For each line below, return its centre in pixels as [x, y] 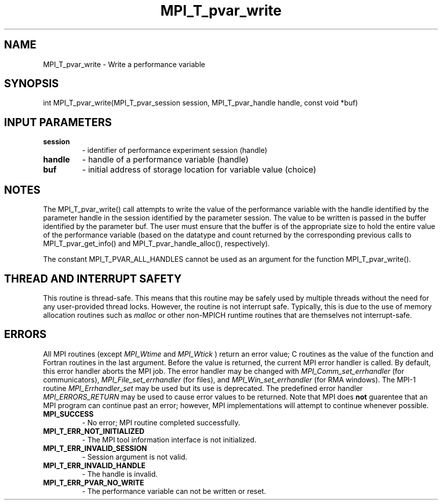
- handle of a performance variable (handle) [165, 160]
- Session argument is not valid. [135, 457]
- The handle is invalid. [120, 474]
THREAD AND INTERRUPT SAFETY [93, 278]
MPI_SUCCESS [68, 414]
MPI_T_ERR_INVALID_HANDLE [94, 465]
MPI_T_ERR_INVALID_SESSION [95, 448]
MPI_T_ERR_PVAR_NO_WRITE [94, 482]
